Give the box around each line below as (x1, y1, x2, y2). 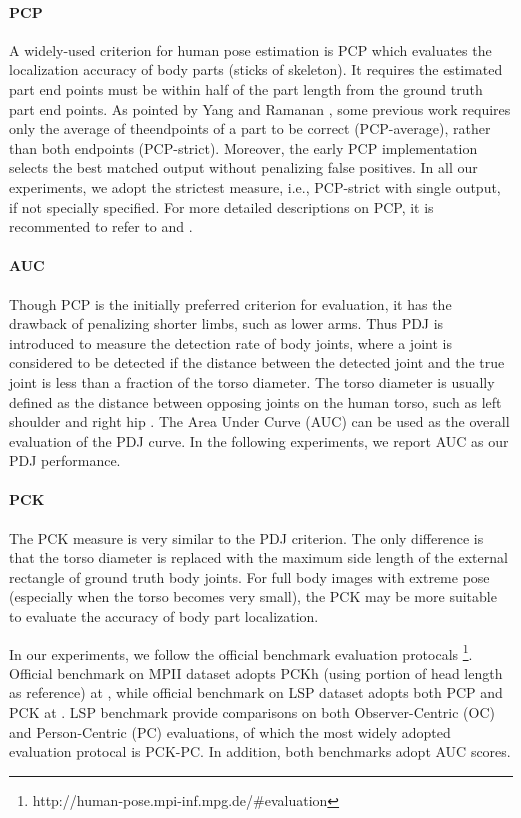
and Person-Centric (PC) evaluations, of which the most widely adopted (9, 721, 451, 742)
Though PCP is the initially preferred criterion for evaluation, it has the (9, 293, 452, 314)
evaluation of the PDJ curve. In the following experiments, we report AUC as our (9, 430, 509, 451)
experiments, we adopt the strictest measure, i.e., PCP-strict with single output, (9, 176, 501, 197)
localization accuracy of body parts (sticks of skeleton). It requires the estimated (9, 59, 503, 80)
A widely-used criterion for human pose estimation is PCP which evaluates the (9, 39, 492, 60)
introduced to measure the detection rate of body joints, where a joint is (9, 332, 452, 353)
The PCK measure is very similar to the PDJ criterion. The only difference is (9, 527, 484, 548)
